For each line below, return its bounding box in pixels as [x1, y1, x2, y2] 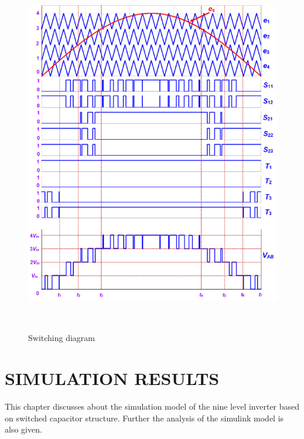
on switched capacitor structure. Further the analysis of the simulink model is [5, 411, 284, 424]
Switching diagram [28, 332, 95, 344]
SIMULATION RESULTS [5, 366, 220, 390]
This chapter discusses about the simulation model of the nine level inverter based [5, 400, 300, 413]
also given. [5, 423, 42, 435]
